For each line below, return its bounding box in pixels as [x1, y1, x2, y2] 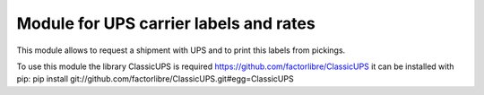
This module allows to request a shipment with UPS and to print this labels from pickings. [16, 45, 346, 56]
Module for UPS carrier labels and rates [16, 13, 315, 33]
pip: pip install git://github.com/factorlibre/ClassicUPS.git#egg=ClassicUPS [16, 73, 295, 84]
